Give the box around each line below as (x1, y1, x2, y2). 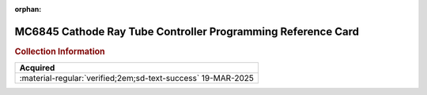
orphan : (14, 5, 42, 13)
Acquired (19, 63, 55, 74)
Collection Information (14, 46, 106, 57)
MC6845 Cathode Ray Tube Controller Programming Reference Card (14, 24, 360, 38)
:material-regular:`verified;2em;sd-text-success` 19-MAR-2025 (19, 73, 255, 84)
